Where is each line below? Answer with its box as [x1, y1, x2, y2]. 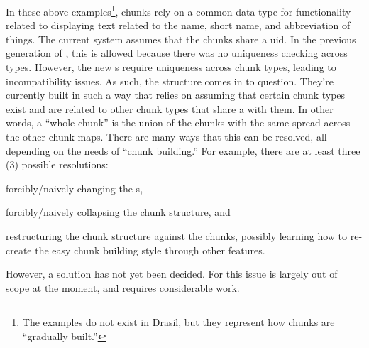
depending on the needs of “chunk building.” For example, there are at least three [6, 143, 360, 158]
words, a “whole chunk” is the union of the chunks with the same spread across [6, 115, 351, 130]
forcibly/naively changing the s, [6, 180, 143, 195]
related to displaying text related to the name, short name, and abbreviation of [6, 18, 351, 33]
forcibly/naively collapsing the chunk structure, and [6, 205, 231, 219]
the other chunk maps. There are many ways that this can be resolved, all [6, 129, 327, 143]
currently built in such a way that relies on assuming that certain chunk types [6, 87, 346, 102]
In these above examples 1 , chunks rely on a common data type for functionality [6, 2, 351, 18]
